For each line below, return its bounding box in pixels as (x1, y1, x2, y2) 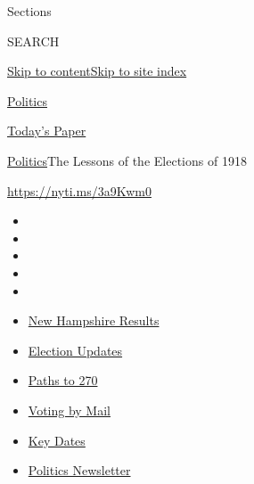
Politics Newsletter (28, 461, 131, 480)
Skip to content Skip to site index (7, 62, 187, 80)
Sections (7, 2, 52, 20)
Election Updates (28, 340, 123, 359)
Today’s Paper (7, 121, 86, 140)
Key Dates (28, 431, 86, 449)
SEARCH (7, 31, 60, 50)
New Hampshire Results (28, 311, 160, 330)
